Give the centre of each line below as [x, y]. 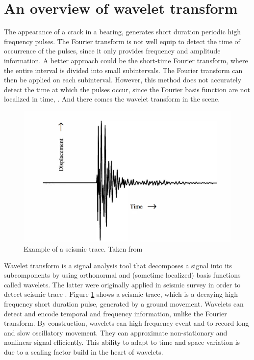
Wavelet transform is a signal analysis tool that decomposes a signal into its [118, 265]
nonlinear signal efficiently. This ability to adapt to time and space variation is [122, 342]
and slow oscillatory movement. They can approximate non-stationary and [116, 332]
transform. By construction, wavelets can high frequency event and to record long [127, 323]
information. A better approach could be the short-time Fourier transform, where [126, 60]
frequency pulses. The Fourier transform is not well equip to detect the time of [122, 41]
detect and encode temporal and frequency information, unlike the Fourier [115, 313]
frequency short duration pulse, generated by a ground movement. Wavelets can [124, 303]
